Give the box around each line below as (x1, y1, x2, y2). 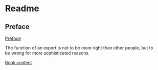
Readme (5, 3, 40, 14)
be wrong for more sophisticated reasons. (5, 50, 90, 56)
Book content (5, 60, 32, 65)
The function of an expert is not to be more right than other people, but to (5, 45, 153, 50)
